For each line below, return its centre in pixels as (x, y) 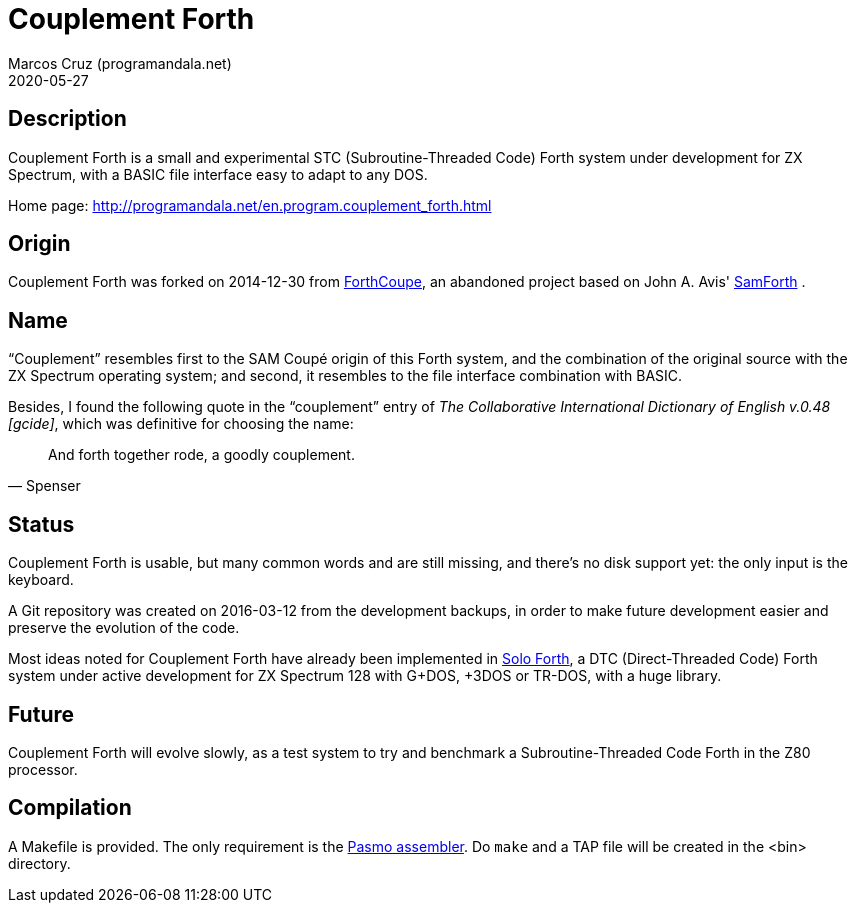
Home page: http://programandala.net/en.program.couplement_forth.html (250, 205)
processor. (43, 769)
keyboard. (41, 580)
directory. (39, 863)
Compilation (70, 808)
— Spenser (44, 486)
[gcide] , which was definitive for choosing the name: (181, 424)
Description (67, 119)
